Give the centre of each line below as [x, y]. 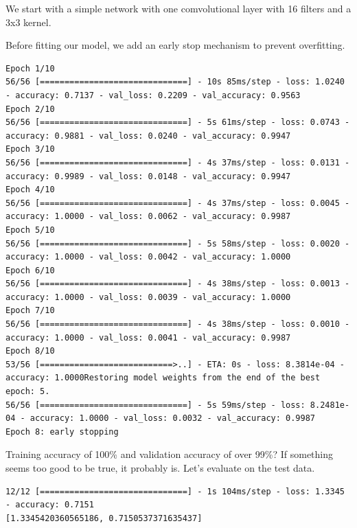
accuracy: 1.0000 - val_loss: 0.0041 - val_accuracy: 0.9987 [148, 337]
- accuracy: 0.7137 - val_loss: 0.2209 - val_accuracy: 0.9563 [153, 95]
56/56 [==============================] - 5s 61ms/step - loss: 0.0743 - [178, 123]
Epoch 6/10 [30, 270]
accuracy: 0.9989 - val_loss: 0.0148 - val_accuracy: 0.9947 [148, 176]
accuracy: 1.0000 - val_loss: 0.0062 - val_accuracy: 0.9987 [148, 217]
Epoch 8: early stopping [62, 432]
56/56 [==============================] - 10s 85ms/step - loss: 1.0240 [175, 82]
